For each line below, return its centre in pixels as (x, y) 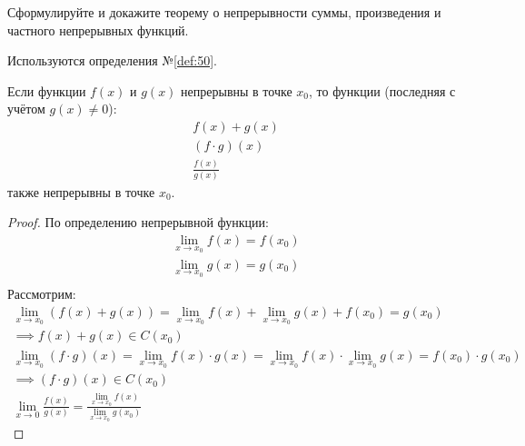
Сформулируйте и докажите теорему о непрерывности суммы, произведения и (224, 12)
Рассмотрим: (42, 294)
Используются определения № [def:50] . (112, 60)
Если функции (47, 90)
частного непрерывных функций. (98, 30)
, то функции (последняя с (382, 90)
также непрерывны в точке (81, 191)
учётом (26, 109)
